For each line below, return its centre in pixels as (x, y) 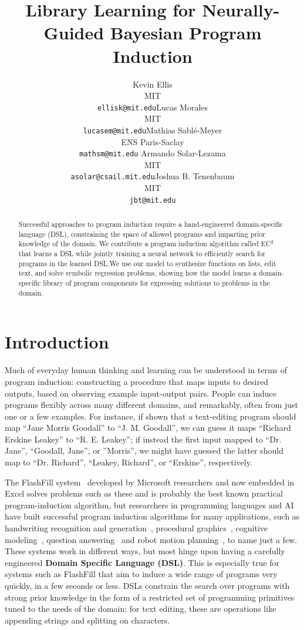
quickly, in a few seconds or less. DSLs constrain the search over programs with (147, 586)
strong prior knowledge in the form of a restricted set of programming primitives (150, 597)
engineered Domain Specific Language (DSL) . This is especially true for (142, 562)
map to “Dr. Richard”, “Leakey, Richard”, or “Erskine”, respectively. (129, 462)
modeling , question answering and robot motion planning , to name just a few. (151, 539)
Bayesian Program (186, 33)
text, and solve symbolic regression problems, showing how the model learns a (137, 273)
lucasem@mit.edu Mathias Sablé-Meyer (153, 130)
